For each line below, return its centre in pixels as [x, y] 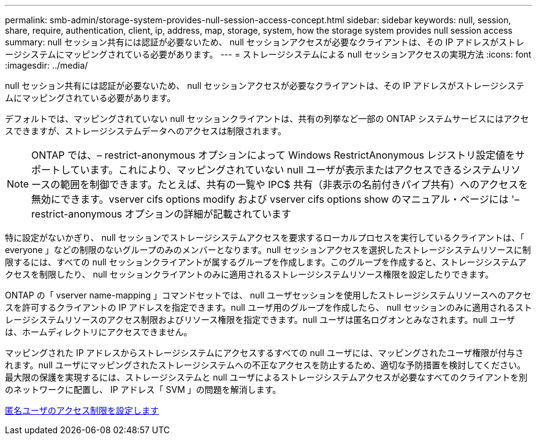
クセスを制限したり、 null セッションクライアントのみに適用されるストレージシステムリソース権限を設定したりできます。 [249, 274]
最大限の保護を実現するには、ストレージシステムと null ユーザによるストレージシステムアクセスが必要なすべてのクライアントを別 [266, 377]
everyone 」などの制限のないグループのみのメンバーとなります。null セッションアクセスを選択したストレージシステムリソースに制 [268, 250]
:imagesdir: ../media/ [47, 65]
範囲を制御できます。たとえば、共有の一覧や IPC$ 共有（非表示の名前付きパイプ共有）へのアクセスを [294, 184]
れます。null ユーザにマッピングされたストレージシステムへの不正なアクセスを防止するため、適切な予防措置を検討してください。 [265, 365]
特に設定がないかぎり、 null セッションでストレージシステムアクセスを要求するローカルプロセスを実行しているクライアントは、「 [265, 237]
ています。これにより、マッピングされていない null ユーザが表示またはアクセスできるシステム [286, 170]
